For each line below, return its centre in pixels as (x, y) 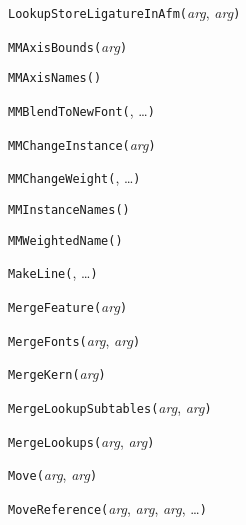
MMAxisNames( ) (55, 78)
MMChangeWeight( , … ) (74, 177)
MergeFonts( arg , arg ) (74, 339)
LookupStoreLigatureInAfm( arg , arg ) (124, 12)
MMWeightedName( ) (65, 240)
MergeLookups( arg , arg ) (81, 440)
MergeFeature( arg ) (68, 305)
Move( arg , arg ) (53, 474)
